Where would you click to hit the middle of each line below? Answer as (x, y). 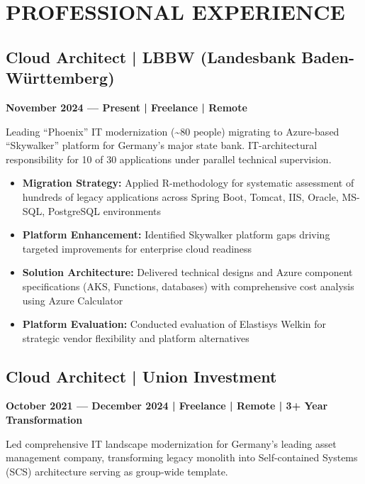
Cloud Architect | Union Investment (141, 376)
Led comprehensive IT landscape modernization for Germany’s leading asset (171, 443)
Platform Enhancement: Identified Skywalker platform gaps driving (176, 235)
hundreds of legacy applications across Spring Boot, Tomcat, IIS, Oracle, (180, 196)
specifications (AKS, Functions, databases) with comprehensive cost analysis (188, 286)
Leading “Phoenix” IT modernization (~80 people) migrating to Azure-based (173, 131)
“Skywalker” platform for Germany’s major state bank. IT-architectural (162, 145)
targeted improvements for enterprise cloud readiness (137, 248)
